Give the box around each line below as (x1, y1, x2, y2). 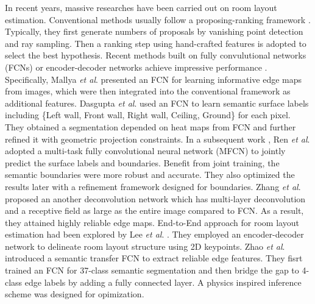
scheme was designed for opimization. (5, 288, 144, 300)
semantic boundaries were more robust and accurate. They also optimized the (5, 168, 295, 181)
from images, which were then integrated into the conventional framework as (5, 85, 291, 97)
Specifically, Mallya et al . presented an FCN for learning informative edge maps (5, 72, 302, 85)
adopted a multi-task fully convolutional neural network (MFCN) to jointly (5, 144, 286, 157)
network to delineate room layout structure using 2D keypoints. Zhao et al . (5, 239, 285, 252)
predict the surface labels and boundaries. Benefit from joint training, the (5, 156, 280, 169)
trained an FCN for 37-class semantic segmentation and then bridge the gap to (5, 264, 299, 277)
